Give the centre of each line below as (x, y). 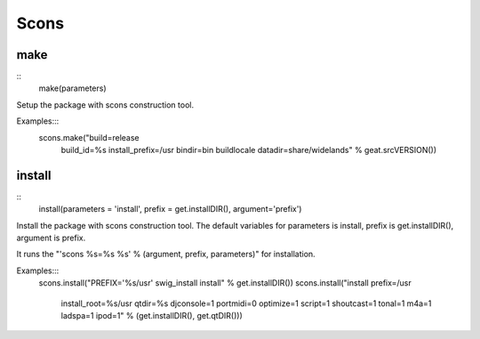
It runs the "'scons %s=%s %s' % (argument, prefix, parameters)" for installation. (166, 254)
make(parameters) (72, 88)
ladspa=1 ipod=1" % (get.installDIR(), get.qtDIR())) (152, 316)
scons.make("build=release (89, 137)
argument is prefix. (51, 238)
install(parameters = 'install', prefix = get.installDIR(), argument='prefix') (170, 209)
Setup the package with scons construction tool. (105, 105)
